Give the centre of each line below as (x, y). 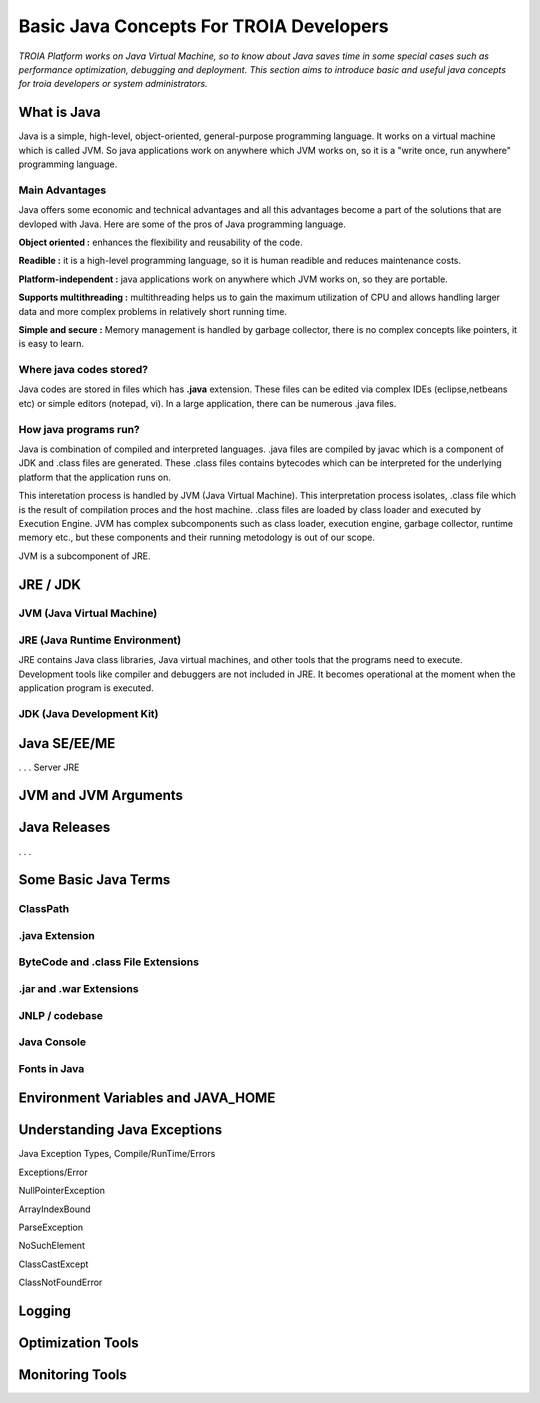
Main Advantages (62, 190)
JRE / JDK (50, 584)
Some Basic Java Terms (94, 880)
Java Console (52, 1042)
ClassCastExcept (53, 1264)
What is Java (59, 112)
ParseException (51, 1227)
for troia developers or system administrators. (113, 84)
